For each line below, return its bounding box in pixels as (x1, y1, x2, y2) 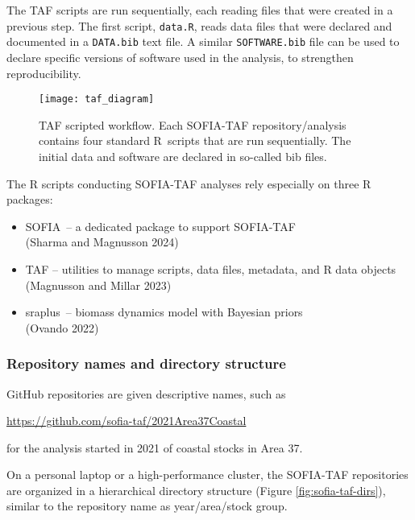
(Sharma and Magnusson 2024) (25, 233, 179, 250)
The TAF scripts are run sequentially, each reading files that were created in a (6, 2, 393, 18)
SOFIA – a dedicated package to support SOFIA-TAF (25, 217, 296, 234)
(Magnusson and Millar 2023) (25, 276, 172, 293)
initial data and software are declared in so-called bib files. (39, 147, 327, 164)
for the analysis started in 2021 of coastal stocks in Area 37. (6, 439, 303, 456)
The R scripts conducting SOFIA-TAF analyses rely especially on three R (6, 175, 371, 192)
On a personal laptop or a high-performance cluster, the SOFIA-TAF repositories (6, 466, 409, 483)
